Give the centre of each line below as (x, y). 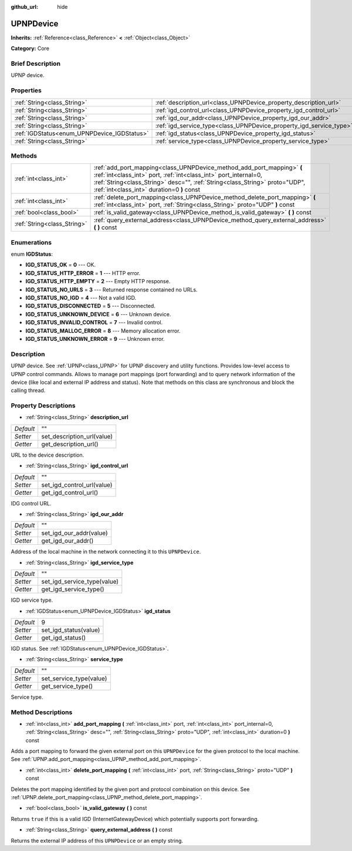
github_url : (24, 7)
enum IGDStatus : (32, 254)
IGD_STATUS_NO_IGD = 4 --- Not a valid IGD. (81, 298)
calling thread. (28, 390)
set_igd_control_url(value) (77, 485)
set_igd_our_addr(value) (75, 533)
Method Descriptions (42, 712)
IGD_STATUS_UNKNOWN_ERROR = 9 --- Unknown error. (95, 339)
